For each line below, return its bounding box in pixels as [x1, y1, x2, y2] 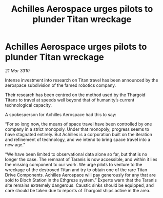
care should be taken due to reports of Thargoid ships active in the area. [5, 187, 151, 193]
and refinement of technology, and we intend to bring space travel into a [5, 137, 150, 142]
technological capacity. [5, 102, 52, 108]
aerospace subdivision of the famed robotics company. [5, 82, 116, 88]
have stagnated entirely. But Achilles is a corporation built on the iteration [5, 131, 152, 137]
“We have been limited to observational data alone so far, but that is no [5, 151, 147, 157]
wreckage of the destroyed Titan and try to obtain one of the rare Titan [5, 167, 147, 173]
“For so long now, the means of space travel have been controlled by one [5, 121, 152, 127]
